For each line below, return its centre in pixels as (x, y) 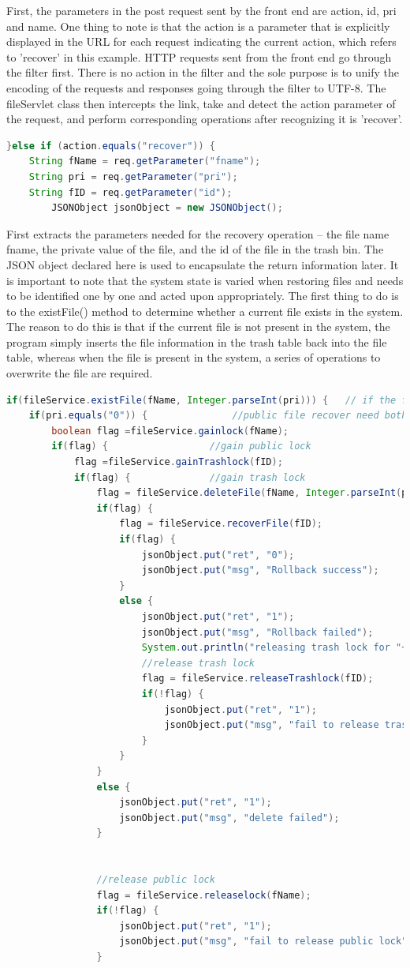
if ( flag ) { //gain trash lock (190, 477)
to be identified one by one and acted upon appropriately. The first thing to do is (203, 296)
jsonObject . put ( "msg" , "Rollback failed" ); (257, 632)
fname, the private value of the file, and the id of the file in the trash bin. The (195, 249)
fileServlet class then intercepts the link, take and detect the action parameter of (201, 103)
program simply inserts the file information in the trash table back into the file (197, 341)
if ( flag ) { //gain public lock (181, 446)
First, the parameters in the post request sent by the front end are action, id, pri (201, 10)
